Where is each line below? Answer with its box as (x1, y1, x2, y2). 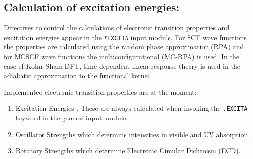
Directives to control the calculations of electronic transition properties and (4, 22, 230, 33)
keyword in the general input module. (15, 113, 128, 123)
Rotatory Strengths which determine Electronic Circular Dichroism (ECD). (15, 145, 241, 156)
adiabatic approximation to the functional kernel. (4, 70, 151, 80)
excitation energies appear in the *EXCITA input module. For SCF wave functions (4, 32, 247, 42)
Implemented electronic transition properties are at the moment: (4, 86, 197, 97)
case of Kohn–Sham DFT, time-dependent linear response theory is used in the (4, 60, 240, 71)
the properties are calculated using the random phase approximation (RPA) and (4, 41, 244, 52)
